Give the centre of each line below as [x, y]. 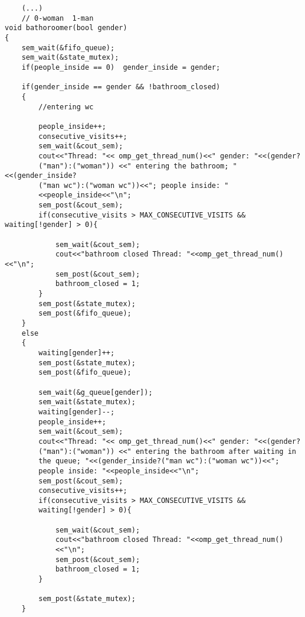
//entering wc [66, 107]
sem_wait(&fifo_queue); [68, 48]
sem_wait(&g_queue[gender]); [96, 392]
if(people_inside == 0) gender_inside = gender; [121, 67]
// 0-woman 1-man [58, 18]
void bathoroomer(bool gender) [66, 28]
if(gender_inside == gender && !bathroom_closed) [121, 87]
